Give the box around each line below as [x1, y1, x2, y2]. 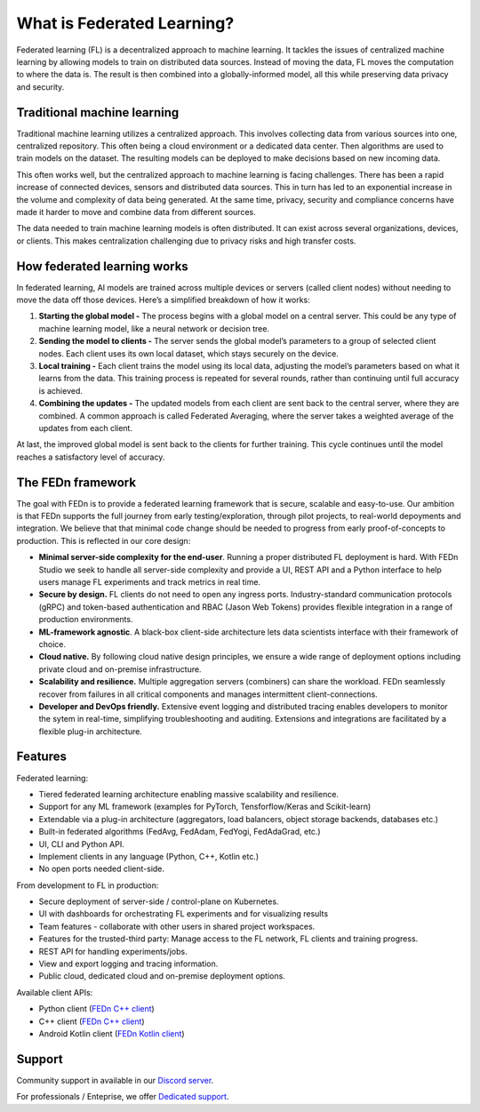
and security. [16, 81, 65, 92]
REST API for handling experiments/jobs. [38, 946, 188, 956]
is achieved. [38, 385, 84, 396]
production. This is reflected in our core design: [16, 535, 191, 546]
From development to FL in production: [16, 880, 159, 891]
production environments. [38, 614, 133, 625]
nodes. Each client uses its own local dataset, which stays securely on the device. [38, 348, 340, 359]
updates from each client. [38, 422, 133, 433]
